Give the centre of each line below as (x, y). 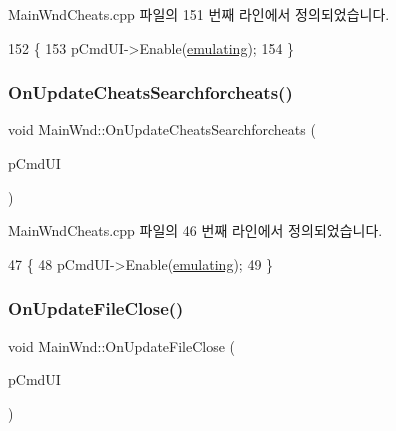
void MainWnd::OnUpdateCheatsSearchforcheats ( (162, 129)
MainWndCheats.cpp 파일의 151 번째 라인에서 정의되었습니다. (199, 14)
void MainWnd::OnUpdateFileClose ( (122, 345)
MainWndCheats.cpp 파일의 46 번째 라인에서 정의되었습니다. (195, 230)
